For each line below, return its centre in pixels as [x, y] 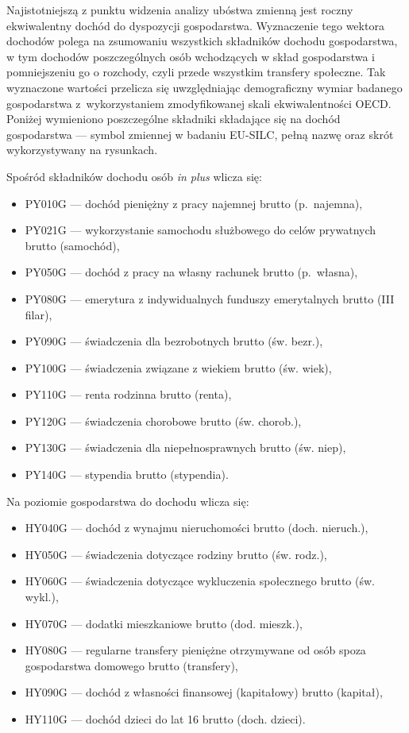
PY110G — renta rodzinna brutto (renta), [128, 394]
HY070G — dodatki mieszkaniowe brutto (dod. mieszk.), [164, 623]
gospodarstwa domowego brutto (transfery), [131, 665]
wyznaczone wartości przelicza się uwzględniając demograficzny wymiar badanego [204, 87]
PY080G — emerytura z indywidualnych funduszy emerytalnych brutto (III [210, 298]
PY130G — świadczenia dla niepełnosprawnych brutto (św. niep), [185, 448]
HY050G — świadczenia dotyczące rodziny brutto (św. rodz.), [176, 554]
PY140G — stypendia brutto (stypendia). [127, 475]
